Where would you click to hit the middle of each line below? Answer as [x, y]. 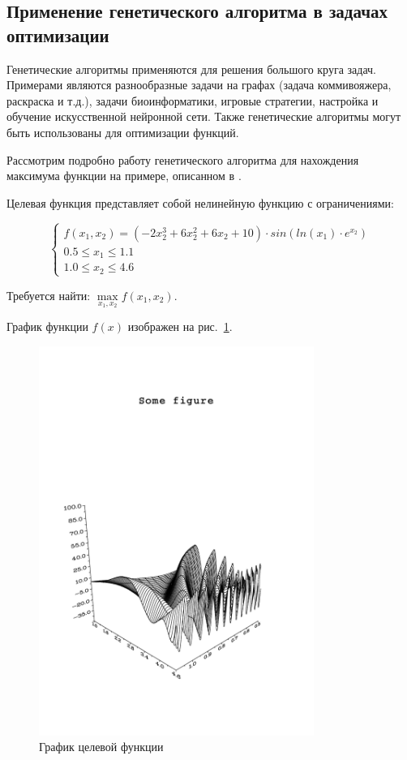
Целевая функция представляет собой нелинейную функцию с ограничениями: [200, 202]
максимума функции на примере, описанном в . [124, 176]
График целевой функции [101, 747]
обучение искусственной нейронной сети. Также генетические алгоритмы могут [204, 116]
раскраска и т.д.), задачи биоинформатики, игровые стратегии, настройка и [193, 100]
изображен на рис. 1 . [180, 326]
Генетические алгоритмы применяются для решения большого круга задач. [192, 69]
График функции [47, 326]
